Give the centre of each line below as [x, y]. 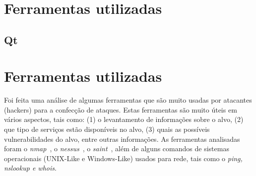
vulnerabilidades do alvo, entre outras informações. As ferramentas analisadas [122, 139]
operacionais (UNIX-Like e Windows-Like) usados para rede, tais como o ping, [123, 158]
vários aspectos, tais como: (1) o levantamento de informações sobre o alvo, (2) [124, 119]
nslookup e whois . [30, 168]
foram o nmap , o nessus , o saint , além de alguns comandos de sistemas [117, 148]
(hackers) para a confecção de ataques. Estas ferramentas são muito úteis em [121, 109]
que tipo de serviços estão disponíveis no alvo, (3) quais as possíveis [107, 129]
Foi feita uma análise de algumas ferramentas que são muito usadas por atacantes [128, 100]
